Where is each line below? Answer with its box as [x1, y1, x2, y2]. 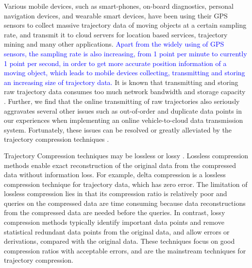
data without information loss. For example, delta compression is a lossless [4, 169, 226, 180]
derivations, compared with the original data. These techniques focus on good [4, 236, 235, 246]
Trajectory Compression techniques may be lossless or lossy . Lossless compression [4, 150, 249, 160]
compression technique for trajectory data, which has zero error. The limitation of [4, 179, 248, 189]
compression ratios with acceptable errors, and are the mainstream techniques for [4, 245, 246, 255]
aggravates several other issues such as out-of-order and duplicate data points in [4, 105, 242, 116]
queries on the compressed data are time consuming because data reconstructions [4, 198, 246, 208]
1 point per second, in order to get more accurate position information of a [4, 58, 227, 68]
